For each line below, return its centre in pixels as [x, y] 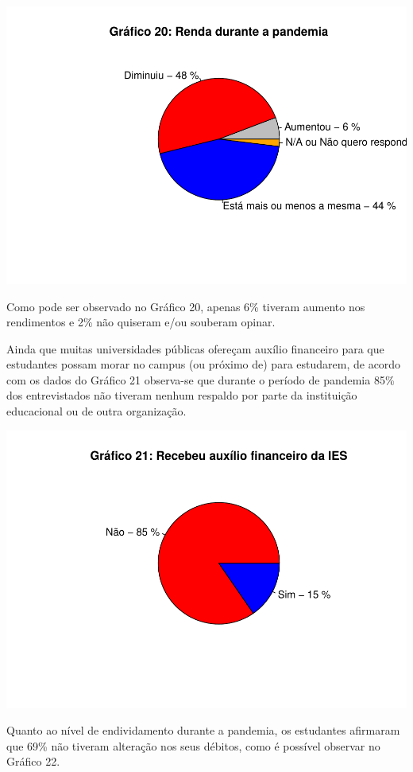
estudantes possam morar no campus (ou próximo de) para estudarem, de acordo [204, 364]
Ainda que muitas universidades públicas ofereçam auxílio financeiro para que [195, 348]
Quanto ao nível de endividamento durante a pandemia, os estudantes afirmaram [203, 730]
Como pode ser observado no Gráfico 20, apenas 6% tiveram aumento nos [186, 306]
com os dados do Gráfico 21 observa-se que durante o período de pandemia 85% [201, 379]
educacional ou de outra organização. [96, 411]
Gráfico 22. [33, 761]
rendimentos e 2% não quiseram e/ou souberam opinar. [141, 322]
